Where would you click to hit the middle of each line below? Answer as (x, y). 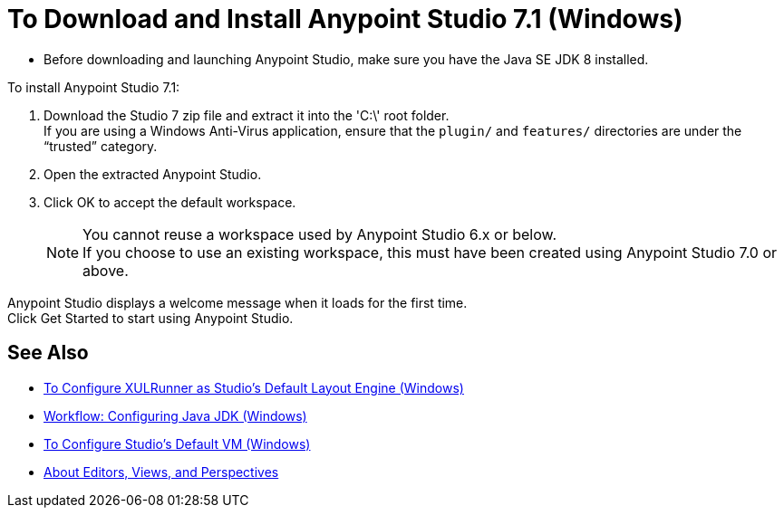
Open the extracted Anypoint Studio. (153, 174)
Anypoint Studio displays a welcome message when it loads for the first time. (237, 302)
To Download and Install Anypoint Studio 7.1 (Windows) (345, 19)
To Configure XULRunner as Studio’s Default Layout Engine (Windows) (254, 387)
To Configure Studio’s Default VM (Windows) (177, 443)
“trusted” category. (101, 146)
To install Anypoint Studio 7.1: (94, 87)
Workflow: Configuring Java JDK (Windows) (175, 415)
